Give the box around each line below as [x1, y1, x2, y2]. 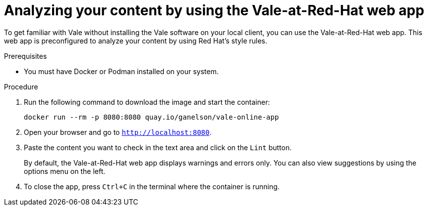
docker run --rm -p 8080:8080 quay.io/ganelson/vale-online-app [24, 113, 279, 121]
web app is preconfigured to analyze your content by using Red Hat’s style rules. [4, 36, 267, 45]
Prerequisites [4, 51, 47, 60]
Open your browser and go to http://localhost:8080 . [24, 127, 212, 136]
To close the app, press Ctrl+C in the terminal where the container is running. [24, 182, 280, 191]
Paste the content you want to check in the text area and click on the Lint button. [24, 143, 292, 152]
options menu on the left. [24, 167, 106, 175]
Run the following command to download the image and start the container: [24, 97, 270, 106]
